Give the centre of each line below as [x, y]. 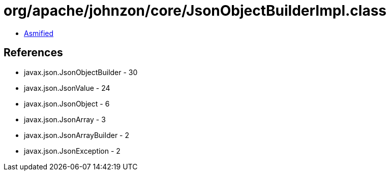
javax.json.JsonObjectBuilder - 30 [81, 72]
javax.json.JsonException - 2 [72, 151]
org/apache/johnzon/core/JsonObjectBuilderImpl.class [195, 11]
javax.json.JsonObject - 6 [67, 103]
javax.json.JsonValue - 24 [67, 88]
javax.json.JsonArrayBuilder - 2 [77, 135]
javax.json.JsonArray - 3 [65, 119]
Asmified [39, 33]
